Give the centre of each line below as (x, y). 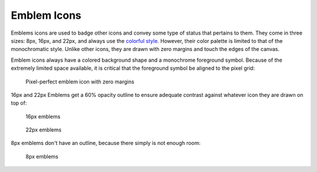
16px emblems (43, 116)
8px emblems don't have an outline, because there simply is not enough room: (106, 143)
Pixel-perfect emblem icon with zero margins (80, 82)
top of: (19, 103)
